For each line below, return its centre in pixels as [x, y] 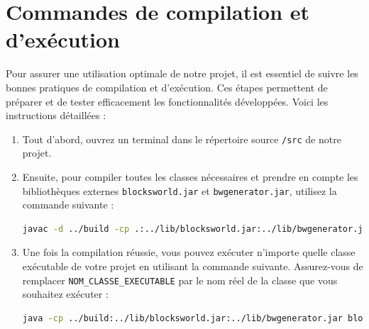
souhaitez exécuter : [65, 294]
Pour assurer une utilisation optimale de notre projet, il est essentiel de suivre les [182, 73]
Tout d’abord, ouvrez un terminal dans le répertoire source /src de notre [182, 139]
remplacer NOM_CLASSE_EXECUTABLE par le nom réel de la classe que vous [180, 280]
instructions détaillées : [56, 115]
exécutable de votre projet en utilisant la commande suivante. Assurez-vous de [193, 266]
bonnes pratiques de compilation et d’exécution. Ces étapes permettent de [167, 87]
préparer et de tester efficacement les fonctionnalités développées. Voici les [167, 101]
